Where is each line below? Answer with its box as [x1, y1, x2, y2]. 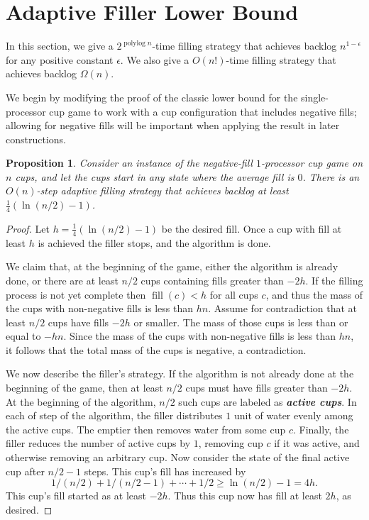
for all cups [209, 287, 258, 302]
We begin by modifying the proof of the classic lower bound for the [6, 89, 298, 104]
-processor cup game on [260, 155, 363, 170]
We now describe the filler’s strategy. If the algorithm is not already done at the [6, 366, 354, 381]
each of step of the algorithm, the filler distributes [6, 408, 223, 423]
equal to [6, 328, 41, 343]
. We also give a [120, 52, 189, 67]
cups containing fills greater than [141, 272, 284, 287]
